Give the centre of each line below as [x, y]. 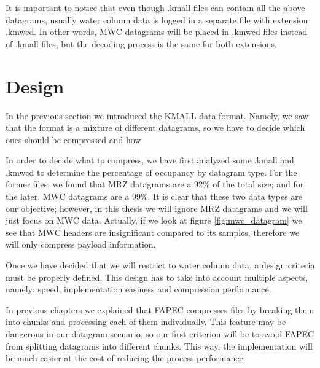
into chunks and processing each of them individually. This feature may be [146, 322]
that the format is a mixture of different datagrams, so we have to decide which [155, 127]
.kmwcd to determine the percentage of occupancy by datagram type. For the [151, 172]
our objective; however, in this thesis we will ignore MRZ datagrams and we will [157, 208]
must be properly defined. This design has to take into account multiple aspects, [157, 277]
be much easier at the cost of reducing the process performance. [126, 358]
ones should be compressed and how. [75, 139]
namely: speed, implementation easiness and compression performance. [139, 289]
